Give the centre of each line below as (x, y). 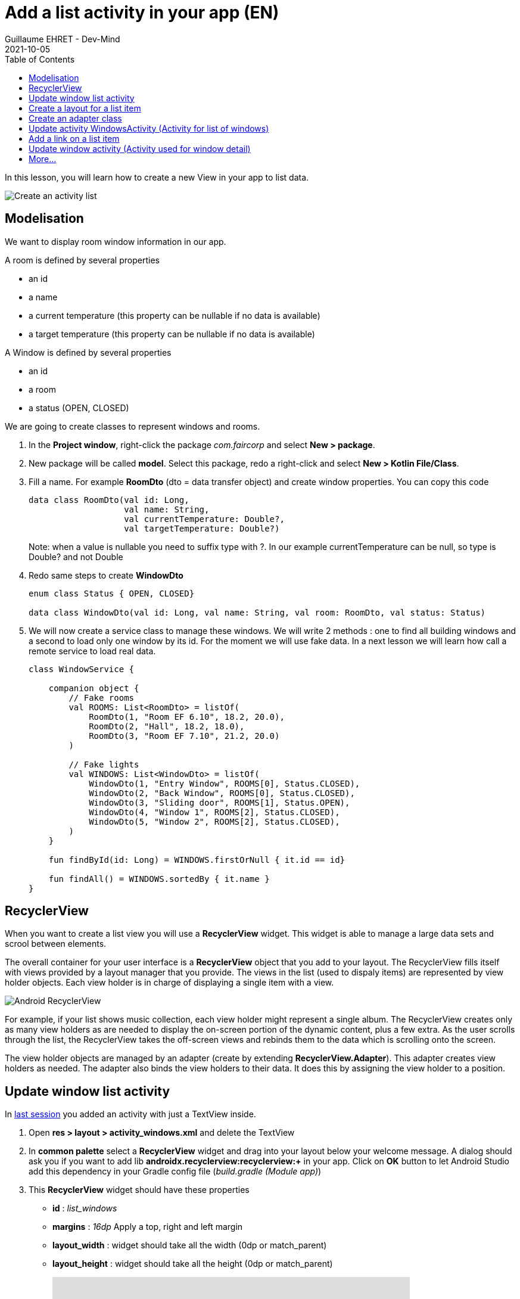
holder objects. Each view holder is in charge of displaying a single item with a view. (169, 983)
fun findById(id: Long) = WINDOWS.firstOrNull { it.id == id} (197, 860)
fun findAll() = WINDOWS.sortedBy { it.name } (159, 879)
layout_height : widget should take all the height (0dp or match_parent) (193, 1264)
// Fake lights (104, 764)
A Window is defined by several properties (88, 352)
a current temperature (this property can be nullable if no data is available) (175, 315)
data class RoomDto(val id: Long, (109, 500)
